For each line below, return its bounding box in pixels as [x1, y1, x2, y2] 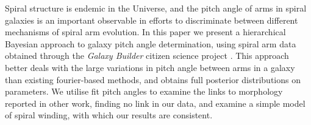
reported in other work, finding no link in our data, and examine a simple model [5, 96, 306, 109]
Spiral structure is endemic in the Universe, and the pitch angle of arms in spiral [5, 2, 307, 14]
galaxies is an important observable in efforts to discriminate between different [5, 13, 298, 26]
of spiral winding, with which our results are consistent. [5, 109, 213, 121]
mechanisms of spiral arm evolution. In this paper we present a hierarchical [5, 25, 286, 38]
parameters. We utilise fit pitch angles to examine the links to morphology [5, 85, 283, 98]
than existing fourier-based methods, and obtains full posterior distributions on [5, 73, 301, 86]
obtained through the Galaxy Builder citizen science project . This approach [5, 49, 289, 62]
